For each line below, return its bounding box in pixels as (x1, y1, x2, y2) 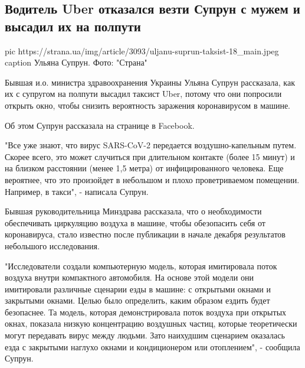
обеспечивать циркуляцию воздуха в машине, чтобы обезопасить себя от (5, 216, 265, 229)
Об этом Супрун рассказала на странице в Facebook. (5, 119, 195, 131)
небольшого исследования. (5, 239, 100, 252)
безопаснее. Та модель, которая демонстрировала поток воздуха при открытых (5, 305, 287, 318)
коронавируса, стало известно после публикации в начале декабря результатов (5, 228, 286, 240)
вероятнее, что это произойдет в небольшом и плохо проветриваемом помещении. (5, 173, 300, 185)
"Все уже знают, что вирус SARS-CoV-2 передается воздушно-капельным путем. (5, 139, 297, 151)
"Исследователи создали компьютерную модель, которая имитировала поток (5, 259, 277, 272)
